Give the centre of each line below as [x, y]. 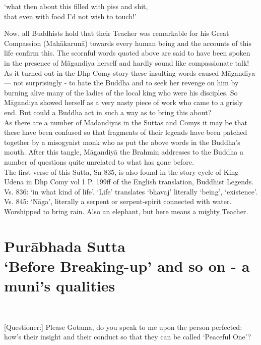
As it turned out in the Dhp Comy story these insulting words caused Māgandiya [130, 72]
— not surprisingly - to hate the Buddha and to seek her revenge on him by [121, 83]
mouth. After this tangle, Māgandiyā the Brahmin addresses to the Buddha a [124, 152]
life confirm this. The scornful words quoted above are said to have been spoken [127, 53]
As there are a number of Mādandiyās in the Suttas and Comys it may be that [126, 122]
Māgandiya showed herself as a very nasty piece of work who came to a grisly [123, 102]
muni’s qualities [60, 286]
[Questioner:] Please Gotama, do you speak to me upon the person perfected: [123, 327]
